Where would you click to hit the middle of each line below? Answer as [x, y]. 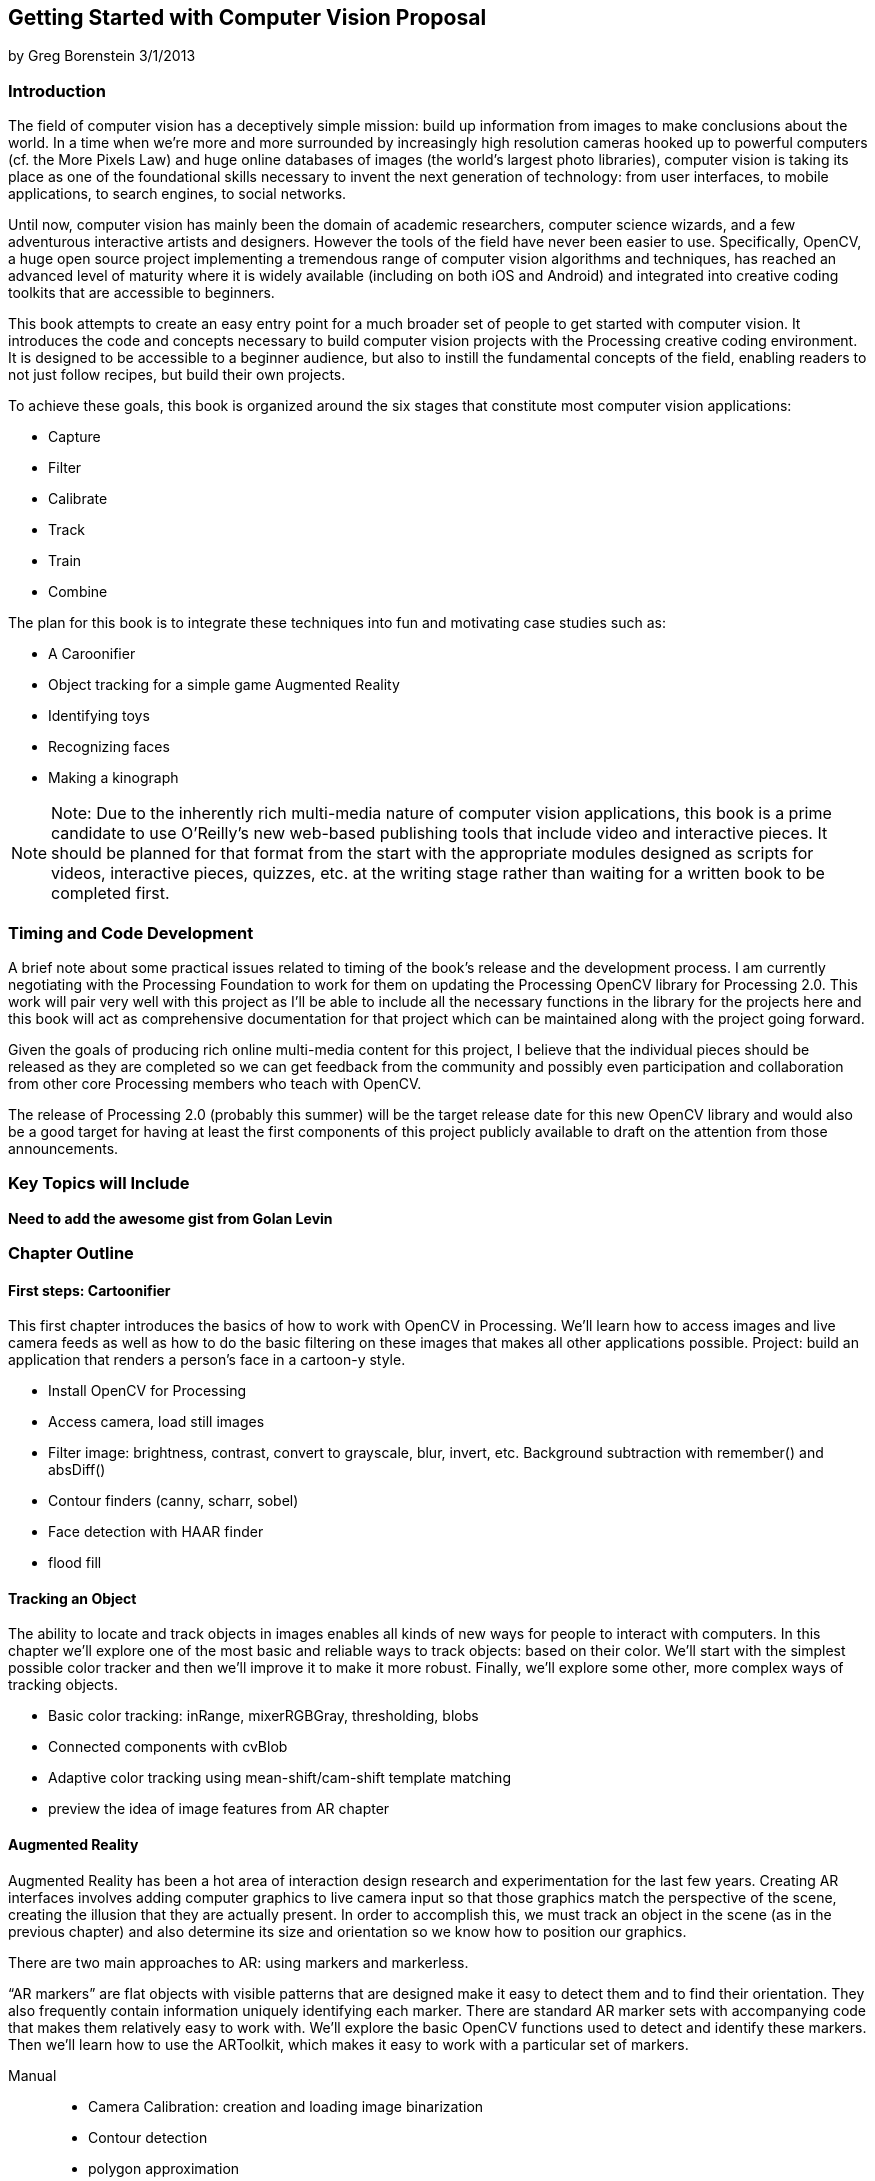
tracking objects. [63, 1685]
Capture [74, 437]
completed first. [110, 893]
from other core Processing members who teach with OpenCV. [215, 1083]
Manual [32, 2075]
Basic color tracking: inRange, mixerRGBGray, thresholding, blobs [263, 1716]
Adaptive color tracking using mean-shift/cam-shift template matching [279, 1778]
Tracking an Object [72, 1598]
